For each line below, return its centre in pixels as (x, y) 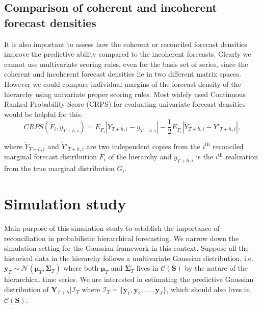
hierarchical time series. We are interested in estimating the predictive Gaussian (129, 279)
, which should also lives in (208, 289)
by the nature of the (216, 268)
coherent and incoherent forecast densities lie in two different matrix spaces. (123, 74)
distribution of (27, 289)
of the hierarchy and (140, 157)
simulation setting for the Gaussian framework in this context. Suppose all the (126, 248)
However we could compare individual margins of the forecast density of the (123, 84)
